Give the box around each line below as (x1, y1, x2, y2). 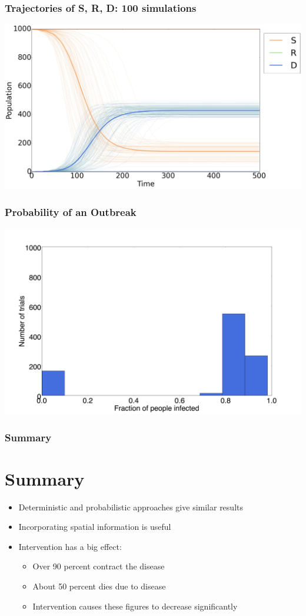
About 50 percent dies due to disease (32, 580, 166, 592)
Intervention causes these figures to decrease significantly (32, 599, 238, 612)
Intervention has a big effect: (18, 540, 122, 552)
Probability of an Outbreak (5, 204, 137, 219)
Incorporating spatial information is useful (18, 520, 171, 533)
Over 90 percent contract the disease (32, 560, 165, 572)
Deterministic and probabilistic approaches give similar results (18, 500, 243, 513)
